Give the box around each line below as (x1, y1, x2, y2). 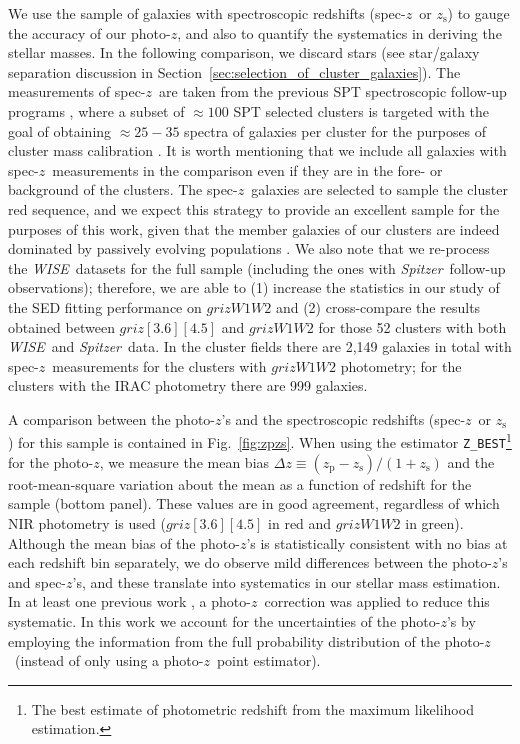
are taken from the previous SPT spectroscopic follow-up (159, 81, 507, 102)
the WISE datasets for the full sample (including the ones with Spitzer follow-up (8, 257, 506, 278)
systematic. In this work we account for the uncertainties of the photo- (8, 610, 441, 631)
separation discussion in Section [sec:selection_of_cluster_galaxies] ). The (8, 61, 461, 82)
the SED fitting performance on (8, 296, 202, 317)
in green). (405, 512, 464, 533)
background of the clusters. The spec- (8, 179, 238, 200)
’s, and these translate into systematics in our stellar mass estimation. (72, 571, 501, 592)
